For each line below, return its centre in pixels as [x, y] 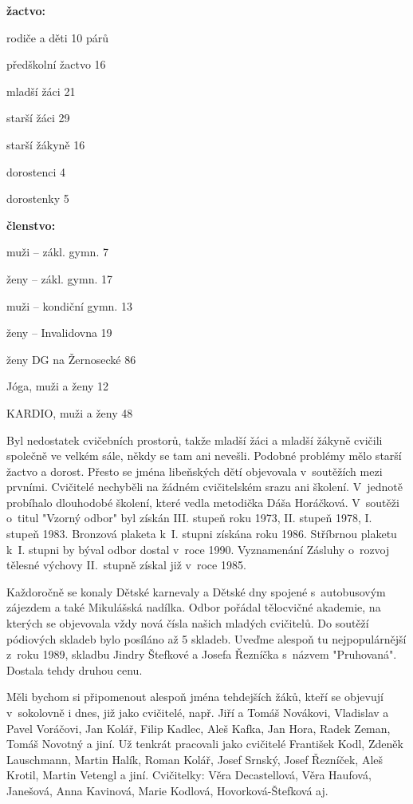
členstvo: [31, 225]
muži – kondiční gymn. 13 [69, 305]
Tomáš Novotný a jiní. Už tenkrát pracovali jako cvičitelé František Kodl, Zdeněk [205, 744]
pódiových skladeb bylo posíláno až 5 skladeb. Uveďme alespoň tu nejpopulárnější [206, 638]
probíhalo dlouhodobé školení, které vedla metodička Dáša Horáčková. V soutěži [203, 502]
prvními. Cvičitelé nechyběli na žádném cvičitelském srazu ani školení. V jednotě [205, 487]
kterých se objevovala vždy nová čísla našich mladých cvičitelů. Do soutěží [188, 623]
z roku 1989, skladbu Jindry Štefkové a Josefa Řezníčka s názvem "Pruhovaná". [202, 654]
